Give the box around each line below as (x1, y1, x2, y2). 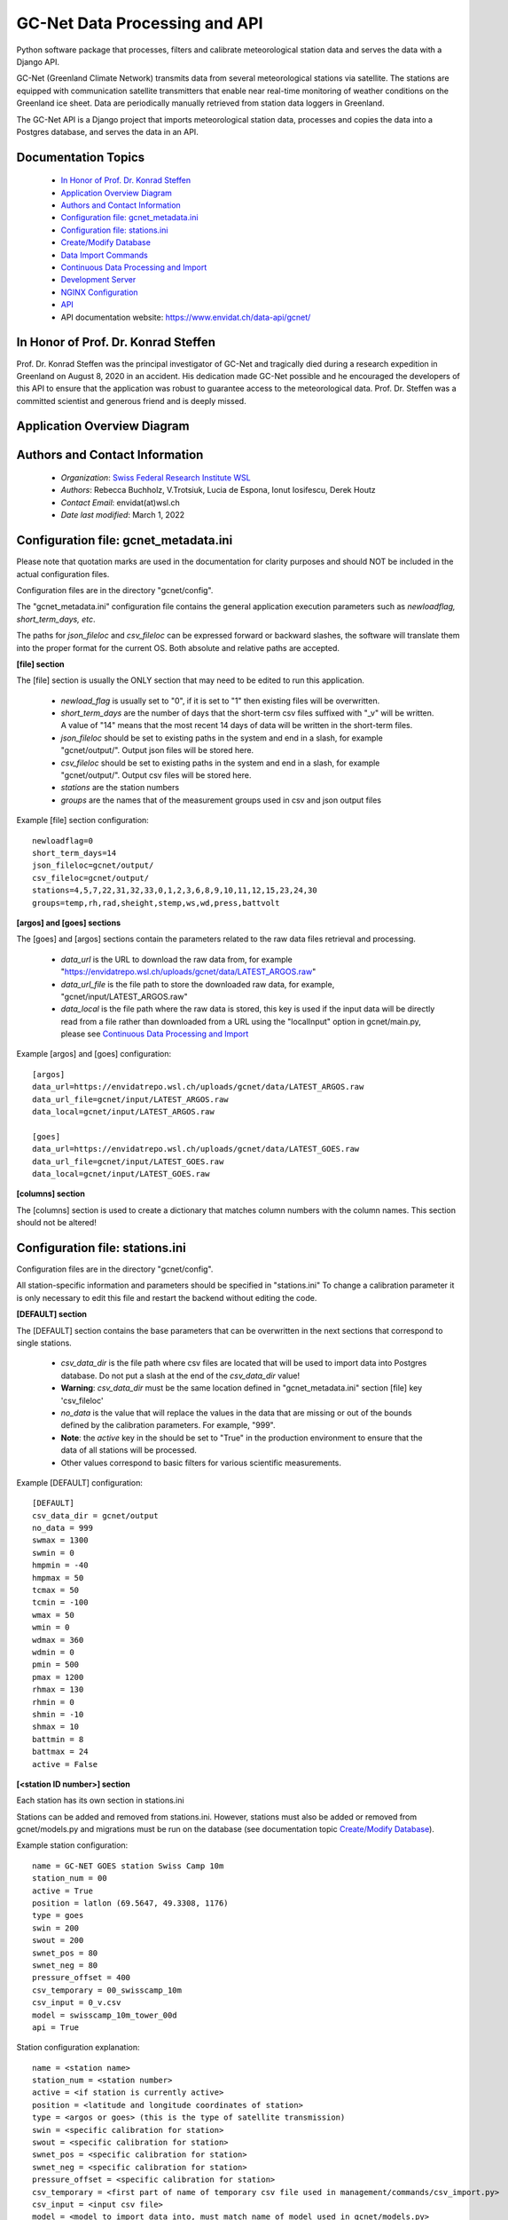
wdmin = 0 (32, 1647, 74, 1657)
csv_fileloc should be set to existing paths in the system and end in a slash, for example (60, 757, 380, 768)
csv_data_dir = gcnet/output (32, 1510, 159, 1520)
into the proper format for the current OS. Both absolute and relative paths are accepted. (16, 642, 340, 653)
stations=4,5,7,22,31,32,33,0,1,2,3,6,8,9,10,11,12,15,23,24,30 (32, 885, 318, 896)
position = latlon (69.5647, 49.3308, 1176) (32, 1899, 230, 1908)
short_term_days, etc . (16, 614, 96, 624)
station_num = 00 (32, 1874, 107, 1883)
